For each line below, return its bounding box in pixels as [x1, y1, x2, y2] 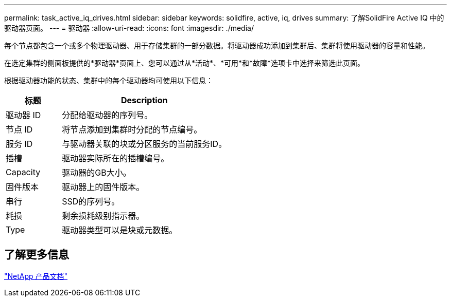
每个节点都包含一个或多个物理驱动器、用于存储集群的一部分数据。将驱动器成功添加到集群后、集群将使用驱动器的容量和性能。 [4, 41, 429, 50]
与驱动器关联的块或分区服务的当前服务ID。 [62, 139, 227, 149]
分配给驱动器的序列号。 [62, 110, 153, 120]
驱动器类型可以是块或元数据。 [62, 225, 178, 235]
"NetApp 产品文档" [4, 271, 68, 280]
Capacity [6, 167, 41, 177]
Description [120, 95, 168, 105]
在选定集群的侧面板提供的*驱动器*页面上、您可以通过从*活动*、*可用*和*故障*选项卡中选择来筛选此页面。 [4, 59, 365, 67]
